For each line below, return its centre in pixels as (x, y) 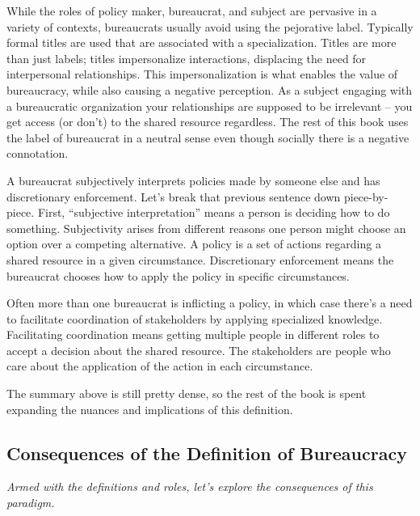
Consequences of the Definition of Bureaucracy (207, 453)
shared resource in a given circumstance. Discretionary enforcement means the (200, 259)
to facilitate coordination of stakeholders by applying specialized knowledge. (195, 318)
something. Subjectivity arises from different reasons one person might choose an (206, 228)
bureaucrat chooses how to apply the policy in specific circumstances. (178, 275)
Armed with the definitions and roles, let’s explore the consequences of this (190, 486)
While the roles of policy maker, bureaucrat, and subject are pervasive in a (192, 11)
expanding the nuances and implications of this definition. (150, 409)
